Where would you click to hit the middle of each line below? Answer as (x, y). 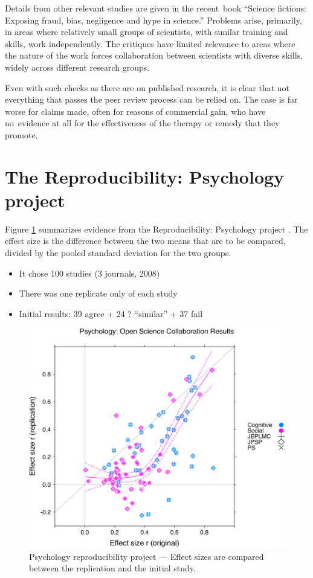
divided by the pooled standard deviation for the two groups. (118, 253)
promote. (21, 134)
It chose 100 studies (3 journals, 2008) (89, 273)
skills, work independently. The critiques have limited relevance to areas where (150, 43)
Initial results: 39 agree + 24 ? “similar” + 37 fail (111, 313)
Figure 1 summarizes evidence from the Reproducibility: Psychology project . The (156, 229)
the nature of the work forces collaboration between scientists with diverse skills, (154, 55)
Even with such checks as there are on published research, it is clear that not (147, 87)
